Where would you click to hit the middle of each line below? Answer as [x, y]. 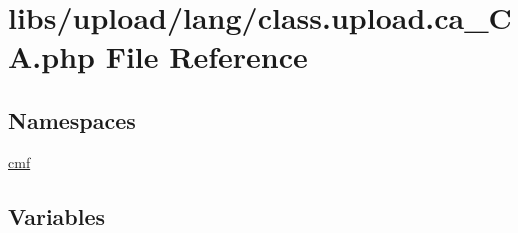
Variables [57, 215]
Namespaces [72, 119]
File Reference [206, 56]
